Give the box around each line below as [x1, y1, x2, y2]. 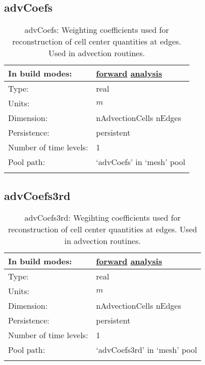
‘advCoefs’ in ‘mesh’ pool [96, 156, 185, 168]
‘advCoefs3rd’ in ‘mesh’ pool [96, 344, 197, 356]
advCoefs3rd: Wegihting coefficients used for [24, 212, 181, 224]
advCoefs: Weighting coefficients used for [24, 24, 169, 36]
